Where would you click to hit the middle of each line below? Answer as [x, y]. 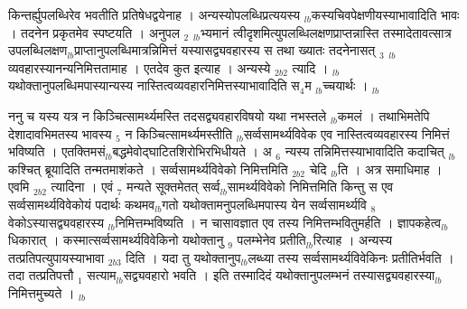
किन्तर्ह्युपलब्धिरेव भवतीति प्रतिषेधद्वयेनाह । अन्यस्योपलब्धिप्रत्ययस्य [154, 14]
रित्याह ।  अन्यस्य [352, 240]
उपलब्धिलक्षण [38, 50]
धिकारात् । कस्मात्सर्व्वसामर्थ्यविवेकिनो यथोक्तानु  [118, 240]
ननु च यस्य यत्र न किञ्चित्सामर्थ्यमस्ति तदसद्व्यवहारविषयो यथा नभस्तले [168, 115]
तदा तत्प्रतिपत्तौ [41, 275]
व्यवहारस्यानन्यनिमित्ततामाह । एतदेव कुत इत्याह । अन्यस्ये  [142, 67]
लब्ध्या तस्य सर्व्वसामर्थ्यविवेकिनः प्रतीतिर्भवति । [351, 257]
